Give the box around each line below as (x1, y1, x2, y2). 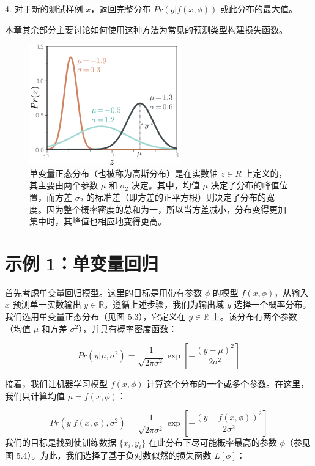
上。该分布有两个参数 (211, 310, 297, 323)
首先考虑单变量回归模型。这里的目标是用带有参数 (5, 286, 202, 298)
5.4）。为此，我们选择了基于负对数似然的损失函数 (16, 449, 212, 462)
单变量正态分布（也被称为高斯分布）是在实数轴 (29, 166, 218, 179)
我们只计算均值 (5, 389, 65, 402)
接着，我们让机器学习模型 (5, 377, 108, 390)
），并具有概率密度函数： (78, 322, 177, 335)
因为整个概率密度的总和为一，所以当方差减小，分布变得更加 (46, 202, 286, 215)
